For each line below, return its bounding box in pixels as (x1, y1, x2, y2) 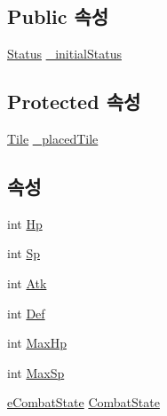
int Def (7, 303, 45, 322)
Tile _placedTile (7, 130, 99, 147)
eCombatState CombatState (7, 393, 160, 412)
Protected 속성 (7, 88, 141, 115)
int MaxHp (7, 334, 67, 352)
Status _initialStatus (7, 44, 122, 63)
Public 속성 (7, 3, 109, 30)
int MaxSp (7, 363, 65, 381)
